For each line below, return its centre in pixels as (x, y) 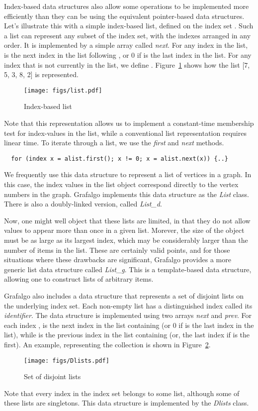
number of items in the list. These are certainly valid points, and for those (117, 250)
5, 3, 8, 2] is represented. (41, 74)
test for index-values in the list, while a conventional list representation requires (125, 133)
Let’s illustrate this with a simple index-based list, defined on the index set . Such (129, 26)
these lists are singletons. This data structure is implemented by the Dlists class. (127, 403)
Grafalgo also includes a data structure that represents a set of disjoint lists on (124, 295)
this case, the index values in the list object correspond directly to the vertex (121, 184)
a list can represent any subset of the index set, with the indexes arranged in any (128, 35)
